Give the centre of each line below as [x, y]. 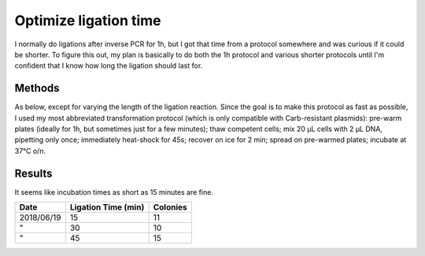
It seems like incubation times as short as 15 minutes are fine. [114, 192]
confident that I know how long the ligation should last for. [109, 66]
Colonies [170, 207]
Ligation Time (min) [107, 207]
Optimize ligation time [88, 20]
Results [33, 173]
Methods [37, 88]
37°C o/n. [30, 151]
